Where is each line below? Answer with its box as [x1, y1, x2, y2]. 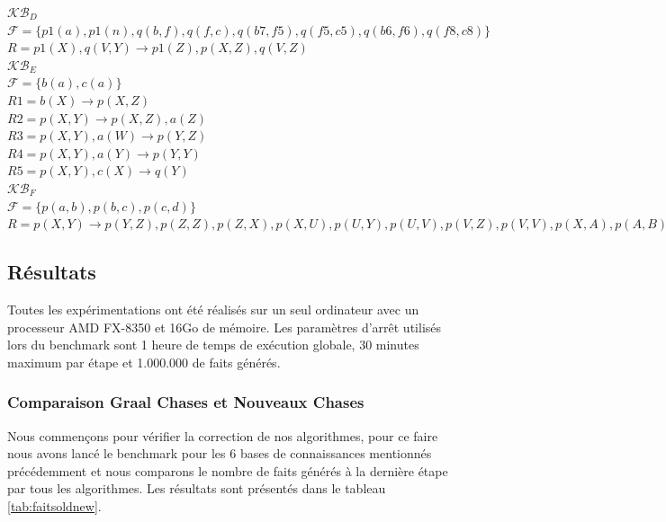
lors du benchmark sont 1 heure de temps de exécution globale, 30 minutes [7, 335, 419, 354]
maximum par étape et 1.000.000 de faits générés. [7, 352, 281, 371]
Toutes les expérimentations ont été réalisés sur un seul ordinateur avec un [7, 299, 419, 318]
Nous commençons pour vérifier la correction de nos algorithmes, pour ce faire [7, 426, 438, 445]
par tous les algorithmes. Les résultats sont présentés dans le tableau [7, 479, 386, 498]
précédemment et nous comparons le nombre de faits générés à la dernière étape [7, 461, 448, 480]
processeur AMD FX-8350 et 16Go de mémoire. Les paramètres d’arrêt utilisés [7, 317, 442, 336]
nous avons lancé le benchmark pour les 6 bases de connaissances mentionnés [7, 444, 432, 463]
